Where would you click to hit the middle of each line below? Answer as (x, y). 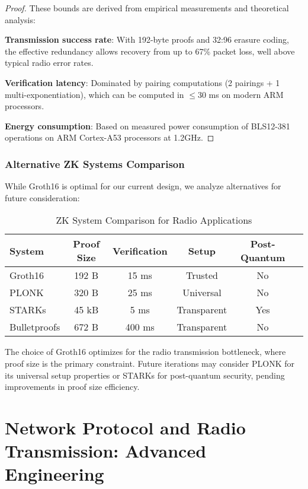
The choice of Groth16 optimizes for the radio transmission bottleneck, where (145, 352)
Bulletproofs (35, 327)
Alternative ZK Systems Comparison (95, 163)
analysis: (20, 19)
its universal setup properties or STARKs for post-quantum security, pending (145, 375)
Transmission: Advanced (106, 451)
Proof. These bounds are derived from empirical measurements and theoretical (147, 8)
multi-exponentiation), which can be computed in (94, 94)
